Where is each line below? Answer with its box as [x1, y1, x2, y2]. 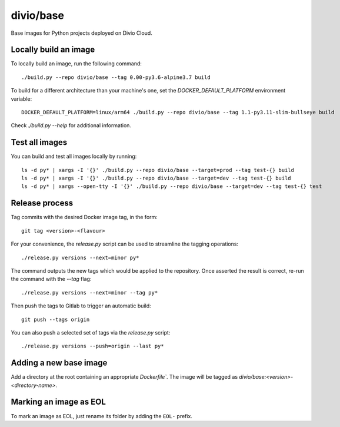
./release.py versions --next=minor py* [21, 254, 139, 261]
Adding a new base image [11, 358, 108, 368]
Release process [11, 198, 74, 208]
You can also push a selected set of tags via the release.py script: [11, 329, 171, 336]
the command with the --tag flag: [11, 276, 92, 283]
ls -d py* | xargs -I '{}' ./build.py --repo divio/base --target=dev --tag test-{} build [21, 175, 291, 182]
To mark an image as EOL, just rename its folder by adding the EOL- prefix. [11, 412, 192, 419]
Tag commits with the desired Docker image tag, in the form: [11, 214, 158, 221]
